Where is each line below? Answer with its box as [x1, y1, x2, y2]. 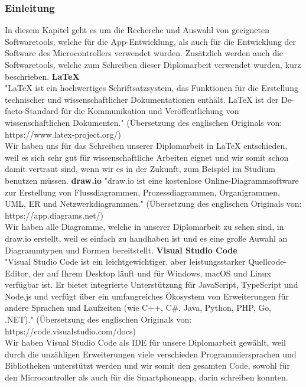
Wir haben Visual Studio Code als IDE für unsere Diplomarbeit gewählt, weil [5, 336, 286, 349]
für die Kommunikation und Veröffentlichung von [61, 105, 239, 117]
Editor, [5, 266, 31, 279]
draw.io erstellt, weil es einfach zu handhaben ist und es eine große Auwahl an [5, 232, 288, 244]
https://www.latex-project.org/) [5, 128, 121, 140]
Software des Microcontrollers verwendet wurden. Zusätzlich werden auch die [5, 47, 284, 59]
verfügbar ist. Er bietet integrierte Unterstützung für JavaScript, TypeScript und [5, 278, 298, 291]
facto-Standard [5, 105, 58, 117]
